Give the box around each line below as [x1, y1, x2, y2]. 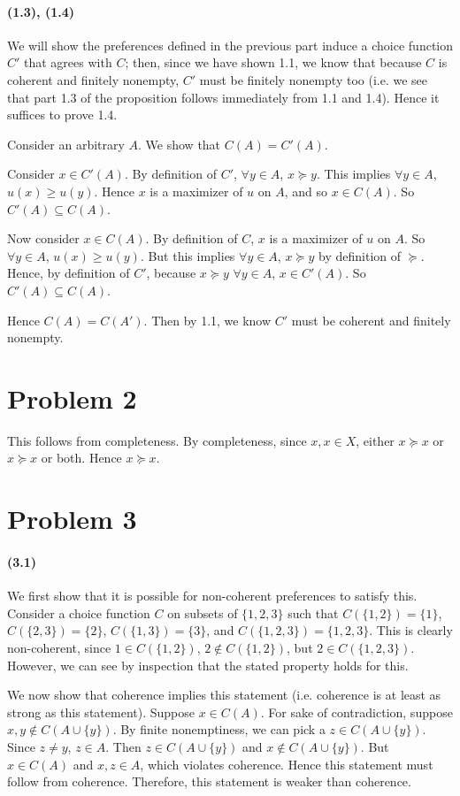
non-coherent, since [7, 638, 111, 656]
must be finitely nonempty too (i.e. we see [199, 70, 428, 88]
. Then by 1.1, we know [143, 310, 272, 329]
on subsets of [167, 603, 238, 622]
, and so [284, 181, 328, 200]
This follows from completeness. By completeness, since [7, 431, 307, 449]
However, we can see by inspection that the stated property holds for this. [7, 655, 409, 674]
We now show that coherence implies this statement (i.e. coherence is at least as [7, 685, 441, 704]
